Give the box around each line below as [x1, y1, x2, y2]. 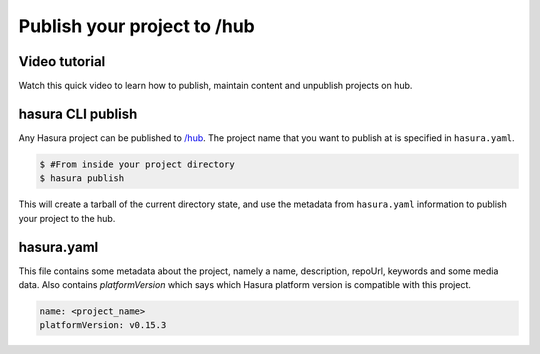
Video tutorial [18, 53, 106, 70]
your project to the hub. [18, 212, 116, 224]
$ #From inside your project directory [39, 158, 235, 170]
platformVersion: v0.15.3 [39, 320, 167, 331]
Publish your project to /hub [18, 15, 255, 37]
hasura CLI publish [18, 105, 138, 122]
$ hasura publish [39, 173, 125, 184]
